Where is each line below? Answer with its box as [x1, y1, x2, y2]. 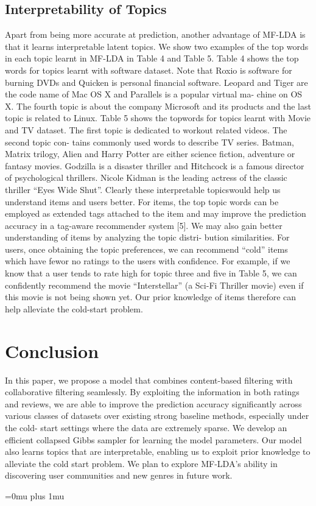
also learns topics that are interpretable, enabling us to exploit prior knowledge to [5, 445, 311, 458]
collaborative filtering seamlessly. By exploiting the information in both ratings [5, 385, 300, 398]
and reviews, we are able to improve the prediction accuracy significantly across [5, 397, 302, 410]
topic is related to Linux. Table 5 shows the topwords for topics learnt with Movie [5, 111, 311, 124]
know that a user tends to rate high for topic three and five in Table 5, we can [5, 267, 297, 279]
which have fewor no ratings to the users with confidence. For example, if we [5, 255, 290, 267]
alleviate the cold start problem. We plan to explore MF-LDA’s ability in [5, 457, 278, 469]
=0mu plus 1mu [5, 489, 65, 502]
